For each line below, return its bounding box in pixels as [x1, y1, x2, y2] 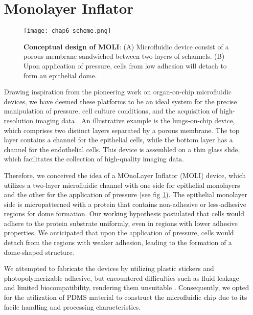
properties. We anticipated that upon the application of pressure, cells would [4, 227, 234, 238]
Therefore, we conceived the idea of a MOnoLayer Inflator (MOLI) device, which [4, 170, 246, 180]
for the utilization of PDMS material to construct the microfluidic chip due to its [4, 292, 247, 302]
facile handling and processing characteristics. [4, 301, 141, 312]
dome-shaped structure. [4, 247, 74, 257]
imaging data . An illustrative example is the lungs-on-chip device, [35, 115, 235, 125]
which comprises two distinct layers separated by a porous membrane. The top [4, 125, 240, 135]
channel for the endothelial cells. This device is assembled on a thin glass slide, [4, 144, 240, 154]
